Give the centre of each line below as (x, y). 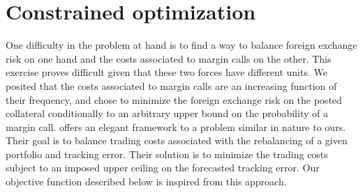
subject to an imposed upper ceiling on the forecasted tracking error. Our (163, 168)
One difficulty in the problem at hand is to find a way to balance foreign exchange (181, 45)
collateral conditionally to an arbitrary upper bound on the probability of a (167, 113)
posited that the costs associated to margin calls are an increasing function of (171, 85)
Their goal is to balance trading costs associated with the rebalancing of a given (177, 140)
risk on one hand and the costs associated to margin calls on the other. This (169, 58)
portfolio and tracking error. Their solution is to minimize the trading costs (167, 154)
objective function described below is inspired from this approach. (146, 182)
